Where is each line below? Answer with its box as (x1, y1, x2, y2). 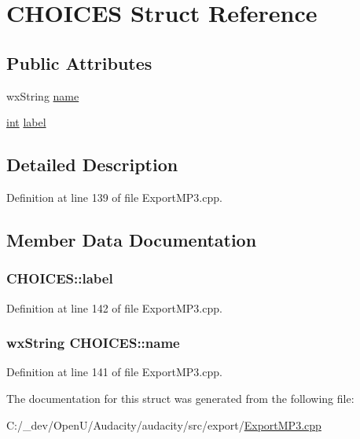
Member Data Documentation (6, 227, 257, 251)
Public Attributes (6, 50, 152, 75)
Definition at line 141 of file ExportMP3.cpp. (6, 364, 222, 380)
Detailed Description (6, 152, 178, 177)
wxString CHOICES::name (6, 333, 180, 353)
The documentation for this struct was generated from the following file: (6, 390, 354, 406)
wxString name (6, 87, 79, 104)
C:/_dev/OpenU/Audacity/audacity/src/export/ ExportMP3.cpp (6, 416, 321, 433)
